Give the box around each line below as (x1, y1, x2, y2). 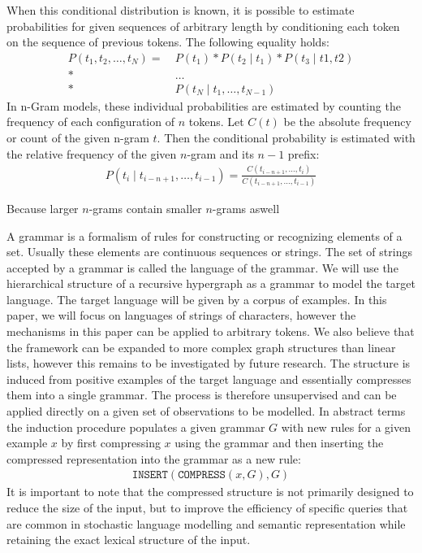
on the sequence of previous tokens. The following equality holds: (6, 33, 329, 50)
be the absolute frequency (283, 113, 411, 130)
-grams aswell (212, 199, 280, 216)
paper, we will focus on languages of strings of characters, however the (6, 307, 356, 324)
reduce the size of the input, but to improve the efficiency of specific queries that (6, 499, 408, 516)
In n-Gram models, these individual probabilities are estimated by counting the (6, 97, 401, 114)
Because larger (6, 199, 79, 216)
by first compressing (61, 434, 161, 451)
